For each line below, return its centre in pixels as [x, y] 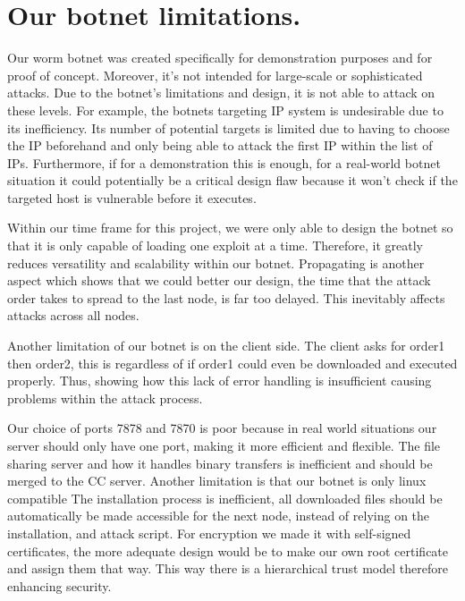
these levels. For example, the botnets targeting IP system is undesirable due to [225, 110]
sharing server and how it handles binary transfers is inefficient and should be [220, 463]
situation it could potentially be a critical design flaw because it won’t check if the [232, 180]
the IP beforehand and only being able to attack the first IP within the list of [220, 145]
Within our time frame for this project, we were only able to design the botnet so [230, 228]
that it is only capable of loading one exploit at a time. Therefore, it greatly [215, 245]
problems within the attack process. [105, 398]
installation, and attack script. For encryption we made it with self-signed [209, 533]
